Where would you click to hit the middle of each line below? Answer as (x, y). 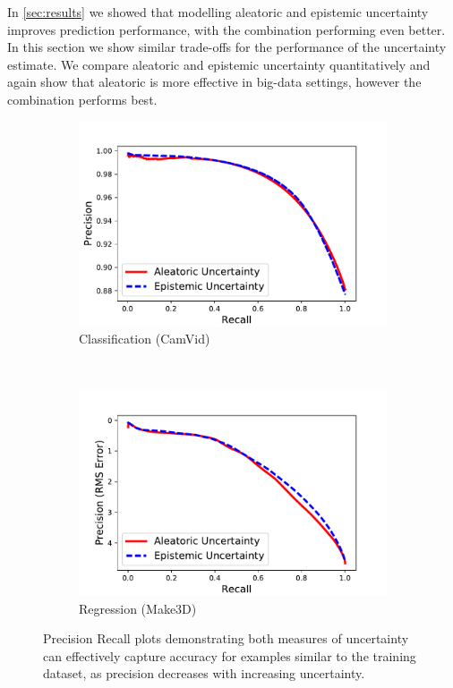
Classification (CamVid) (145, 339)
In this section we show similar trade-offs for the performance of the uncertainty (227, 47)
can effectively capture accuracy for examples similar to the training (230, 655)
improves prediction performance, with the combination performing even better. (226, 29)
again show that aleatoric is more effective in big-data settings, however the (214, 82)
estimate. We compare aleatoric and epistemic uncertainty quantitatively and (219, 64)
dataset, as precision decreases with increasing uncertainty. (204, 673)
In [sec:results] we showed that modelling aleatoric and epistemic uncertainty (218, 12)
